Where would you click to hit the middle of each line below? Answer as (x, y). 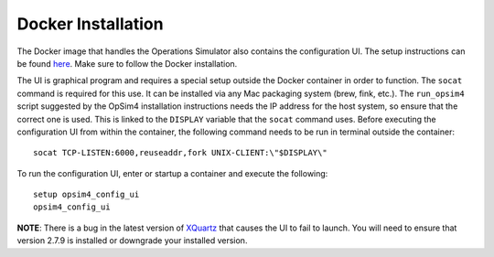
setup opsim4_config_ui (86, 195)
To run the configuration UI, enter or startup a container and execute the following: (172, 173)
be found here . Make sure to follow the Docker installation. (127, 63)
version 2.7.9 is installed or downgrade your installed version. (132, 241)
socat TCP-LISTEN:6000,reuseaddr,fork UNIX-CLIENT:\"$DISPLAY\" (181, 153)
